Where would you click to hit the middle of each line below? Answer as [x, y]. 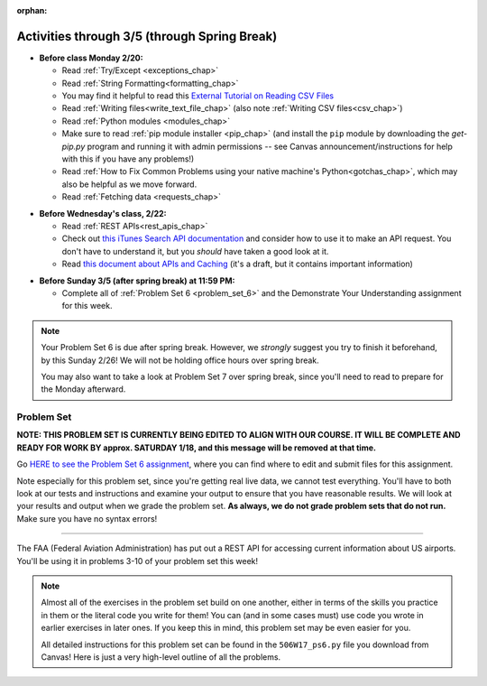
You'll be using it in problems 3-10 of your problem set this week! [138, 561]
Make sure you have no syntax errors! [87, 518]
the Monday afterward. [83, 389]
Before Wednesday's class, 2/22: [103, 213]
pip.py [74, 146]
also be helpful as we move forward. [129, 184]
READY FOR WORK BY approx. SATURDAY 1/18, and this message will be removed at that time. [196, 448]
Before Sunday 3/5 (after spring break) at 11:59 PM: [137, 281]
